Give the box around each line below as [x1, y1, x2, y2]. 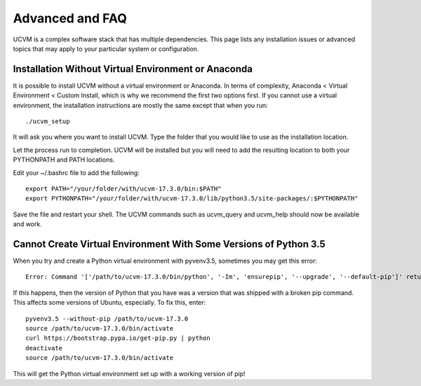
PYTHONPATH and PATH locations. [13, 156, 115, 164]
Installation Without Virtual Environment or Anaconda [13, 63, 253, 75]
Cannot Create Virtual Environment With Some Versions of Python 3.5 [13, 238, 326, 250]
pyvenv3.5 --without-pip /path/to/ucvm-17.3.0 [25, 315, 189, 322]
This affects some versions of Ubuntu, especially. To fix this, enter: [13, 298, 206, 307]
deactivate [25, 344, 63, 352]
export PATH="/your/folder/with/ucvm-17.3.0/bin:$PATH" [25, 184, 222, 193]
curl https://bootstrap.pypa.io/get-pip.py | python [25, 334, 210, 343]
